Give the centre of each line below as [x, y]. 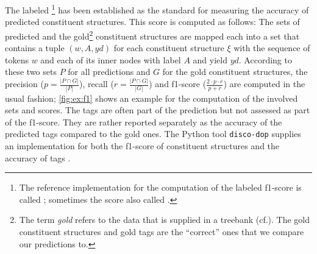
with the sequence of [272, 48]
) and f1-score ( [178, 84]
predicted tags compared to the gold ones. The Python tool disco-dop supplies [153, 134]
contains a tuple [35, 48]
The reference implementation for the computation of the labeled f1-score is [160, 187]
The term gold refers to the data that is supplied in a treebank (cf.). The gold [165, 220]
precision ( [24, 84]
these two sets [31, 72]
